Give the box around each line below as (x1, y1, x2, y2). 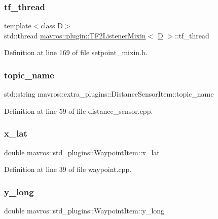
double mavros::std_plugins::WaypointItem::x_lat (4, 147, 160, 157)
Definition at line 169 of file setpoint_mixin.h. (4, 47, 148, 58)
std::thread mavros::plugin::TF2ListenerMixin (4, 30, 146, 40)
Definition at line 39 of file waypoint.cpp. (4, 164, 132, 174)
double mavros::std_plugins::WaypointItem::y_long (4, 205, 165, 216)
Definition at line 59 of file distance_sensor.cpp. (4, 105, 153, 116)
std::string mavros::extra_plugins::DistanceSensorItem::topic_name (4, 89, 214, 99)
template (4, 20, 31, 31)
